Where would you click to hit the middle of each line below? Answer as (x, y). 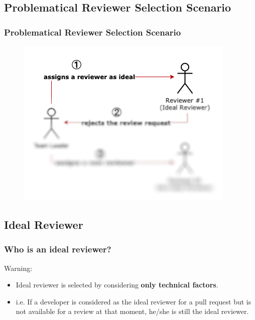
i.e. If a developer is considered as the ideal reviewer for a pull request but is (134, 301)
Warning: (18, 268)
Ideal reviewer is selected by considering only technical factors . (117, 285)
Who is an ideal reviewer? (58, 249)
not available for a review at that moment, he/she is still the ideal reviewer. (132, 311)
